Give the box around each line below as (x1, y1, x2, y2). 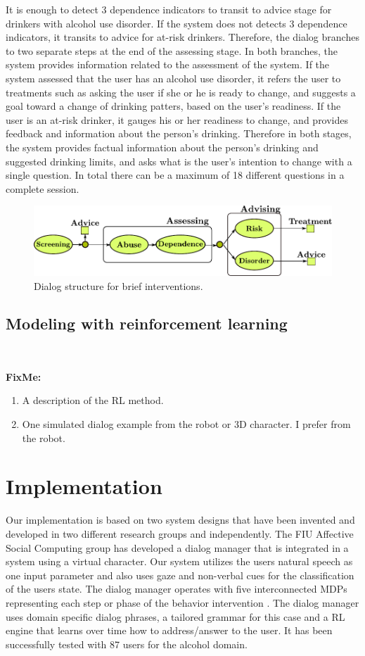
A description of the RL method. (22, 393, 164, 408)
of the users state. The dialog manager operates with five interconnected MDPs (6, 581, 347, 596)
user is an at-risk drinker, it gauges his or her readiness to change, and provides (6, 112, 349, 127)
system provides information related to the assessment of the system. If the (6, 57, 330, 72)
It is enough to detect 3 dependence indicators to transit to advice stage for (6, 2, 332, 16)
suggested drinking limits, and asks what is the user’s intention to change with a (6, 153, 352, 168)
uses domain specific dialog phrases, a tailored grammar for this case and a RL (6, 609, 345, 624)
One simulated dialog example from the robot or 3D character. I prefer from (22, 417, 351, 431)
